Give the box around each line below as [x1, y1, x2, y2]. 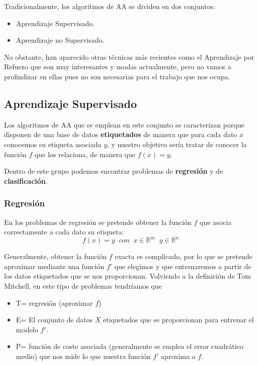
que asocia [200, 216, 232, 227]
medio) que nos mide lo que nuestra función [16, 350, 151, 361]
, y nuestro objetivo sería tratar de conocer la [107, 139, 247, 149]
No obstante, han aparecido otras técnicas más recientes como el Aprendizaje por [4, 51, 254, 62]
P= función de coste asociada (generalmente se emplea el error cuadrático [16, 341, 243, 351]
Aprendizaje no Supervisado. [16, 35, 105, 45]
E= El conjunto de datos [16, 314, 93, 325]
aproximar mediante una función [4, 261, 105, 271]
